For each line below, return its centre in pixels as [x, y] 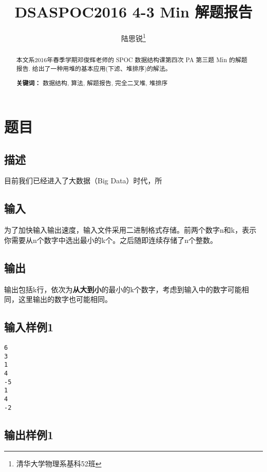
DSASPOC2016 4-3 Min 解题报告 [133, 12]
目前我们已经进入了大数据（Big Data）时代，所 [83, 181]
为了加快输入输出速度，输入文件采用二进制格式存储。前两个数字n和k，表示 [130, 230]
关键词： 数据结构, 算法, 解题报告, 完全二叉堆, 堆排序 [92, 83]
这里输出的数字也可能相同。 [65, 299]
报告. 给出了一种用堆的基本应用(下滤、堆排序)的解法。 [94, 68]
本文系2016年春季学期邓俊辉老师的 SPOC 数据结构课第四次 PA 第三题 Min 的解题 [132, 60]
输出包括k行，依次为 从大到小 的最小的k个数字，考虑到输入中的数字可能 [123, 289]
